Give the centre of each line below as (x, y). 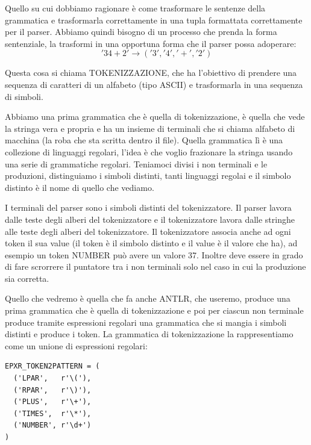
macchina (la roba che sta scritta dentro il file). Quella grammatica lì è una (144, 140)
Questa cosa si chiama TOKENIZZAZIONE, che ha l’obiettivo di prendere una (151, 73)
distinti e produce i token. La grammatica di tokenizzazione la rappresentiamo (149, 334)
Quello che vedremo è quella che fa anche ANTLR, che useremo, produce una (148, 298)
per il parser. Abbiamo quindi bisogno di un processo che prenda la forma (141, 32)
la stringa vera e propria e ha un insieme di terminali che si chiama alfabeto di (150, 128)
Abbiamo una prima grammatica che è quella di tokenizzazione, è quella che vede (155, 117)
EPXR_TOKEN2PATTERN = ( (52, 366)
